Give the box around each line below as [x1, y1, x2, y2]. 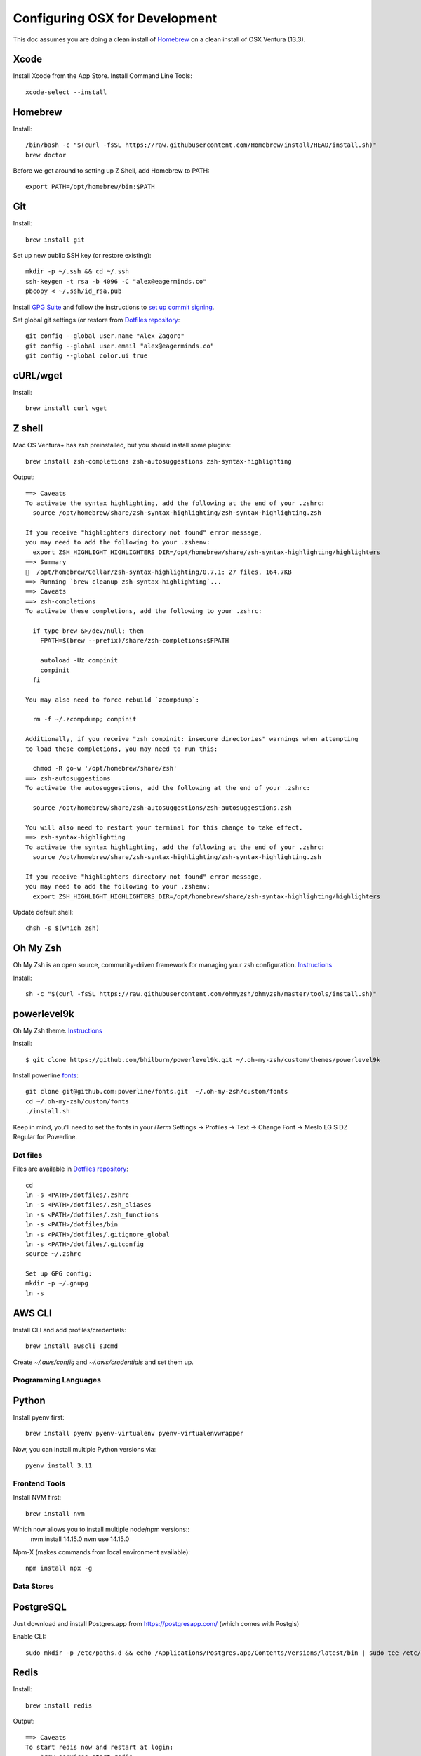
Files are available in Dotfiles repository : [13, 1165, 129, 1173]
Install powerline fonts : [13, 1071, 79, 1080]
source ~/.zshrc [25, 1250, 81, 1258]
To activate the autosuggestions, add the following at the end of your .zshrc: [25, 784, 311, 792]
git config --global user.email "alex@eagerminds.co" [25, 341, 214, 350]
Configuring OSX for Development [13, 11, 218, 26]
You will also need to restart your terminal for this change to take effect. [25, 823, 303, 832]
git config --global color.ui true [25, 352, 148, 360]
